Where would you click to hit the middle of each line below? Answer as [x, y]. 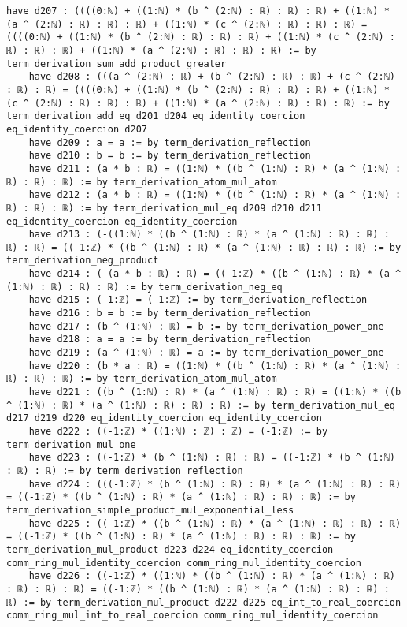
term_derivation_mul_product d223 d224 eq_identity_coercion [170, 549]
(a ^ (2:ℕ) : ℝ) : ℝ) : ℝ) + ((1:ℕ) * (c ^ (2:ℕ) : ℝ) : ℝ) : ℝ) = [187, 24]
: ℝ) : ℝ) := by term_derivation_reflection [125, 470]
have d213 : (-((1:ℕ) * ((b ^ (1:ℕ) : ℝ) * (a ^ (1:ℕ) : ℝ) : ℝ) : [209, 235]
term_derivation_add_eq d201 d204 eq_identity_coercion [156, 116]
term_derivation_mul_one [71, 444]
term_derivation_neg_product [83, 261]
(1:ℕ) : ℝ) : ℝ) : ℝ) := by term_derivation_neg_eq [144, 287]
